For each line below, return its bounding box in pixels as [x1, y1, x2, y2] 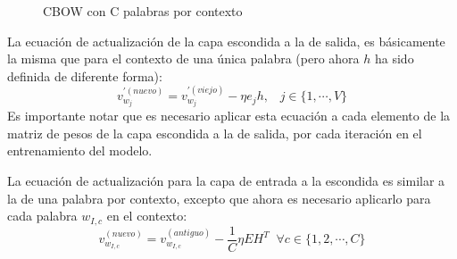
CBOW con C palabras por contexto [43, 2, 243, 20]
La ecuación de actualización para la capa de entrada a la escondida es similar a [7, 171, 445, 190]
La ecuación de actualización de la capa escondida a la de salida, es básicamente [7, 31, 445, 50]
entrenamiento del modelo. [7, 141, 153, 160]
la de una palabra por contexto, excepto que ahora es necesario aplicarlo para [7, 188, 431, 207]
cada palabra [7, 206, 78, 225]
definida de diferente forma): [7, 66, 162, 85]
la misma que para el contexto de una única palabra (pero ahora [7, 49, 360, 68]
